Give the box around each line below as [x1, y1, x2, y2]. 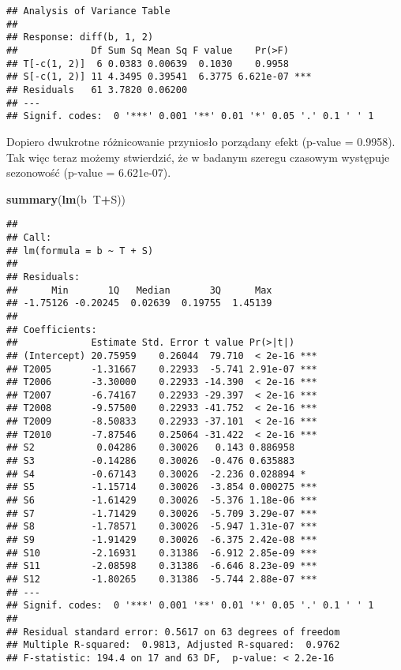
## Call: [6, 231, 52, 243]
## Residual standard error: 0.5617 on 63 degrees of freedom [6, 626, 340, 638]
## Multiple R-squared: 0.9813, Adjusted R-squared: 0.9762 [6, 639, 340, 651]
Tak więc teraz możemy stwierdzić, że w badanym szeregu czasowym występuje [6, 148, 390, 165]
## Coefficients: [6, 324, 97, 335]
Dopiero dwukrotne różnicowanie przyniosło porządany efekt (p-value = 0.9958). [6, 133, 395, 149]
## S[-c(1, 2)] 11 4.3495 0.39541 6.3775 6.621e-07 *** [6, 71, 312, 83]
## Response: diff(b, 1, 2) [6, 32, 154, 43]
